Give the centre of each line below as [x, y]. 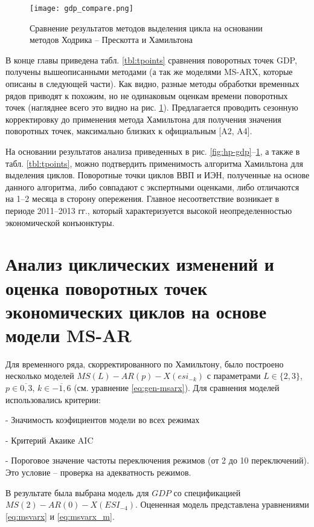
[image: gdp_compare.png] [82, 8]
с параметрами [234, 376]
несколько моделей [40, 376]
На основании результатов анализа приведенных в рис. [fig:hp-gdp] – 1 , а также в [153, 151]
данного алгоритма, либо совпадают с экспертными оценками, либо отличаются [152, 186]
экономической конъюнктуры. [60, 222]
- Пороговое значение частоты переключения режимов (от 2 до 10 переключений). [157, 460]
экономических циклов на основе [136, 311]
